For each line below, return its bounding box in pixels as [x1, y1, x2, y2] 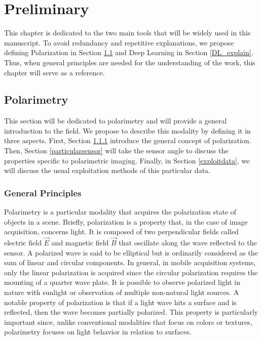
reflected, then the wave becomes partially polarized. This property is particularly [4, 307, 258, 317]
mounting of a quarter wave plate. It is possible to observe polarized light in [4, 277, 240, 287]
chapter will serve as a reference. [4, 67, 105, 77]
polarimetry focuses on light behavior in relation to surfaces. [4, 326, 192, 337]
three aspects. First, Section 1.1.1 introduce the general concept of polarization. [4, 135, 251, 146]
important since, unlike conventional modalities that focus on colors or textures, [4, 316, 252, 327]
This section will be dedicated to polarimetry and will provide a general [4, 115, 227, 126]
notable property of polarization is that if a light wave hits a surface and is [4, 296, 237, 307]
